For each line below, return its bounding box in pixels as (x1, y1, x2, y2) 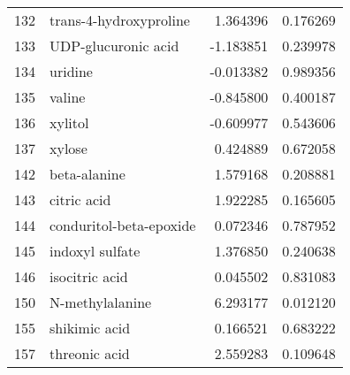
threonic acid (49, 343, 130, 364)
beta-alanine (49, 164, 126, 184)
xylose (49, 138, 87, 158)
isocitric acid (49, 266, 128, 287)
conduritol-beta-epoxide (49, 215, 196, 235)
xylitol (49, 112, 89, 133)
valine (49, 87, 86, 107)
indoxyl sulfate (49, 241, 141, 261)
